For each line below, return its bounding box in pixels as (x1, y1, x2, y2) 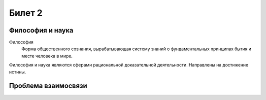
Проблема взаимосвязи (9, 82, 87, 90)
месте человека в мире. (21, 53, 73, 59)
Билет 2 (9, 7, 43, 18)
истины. (9, 69, 26, 75)
